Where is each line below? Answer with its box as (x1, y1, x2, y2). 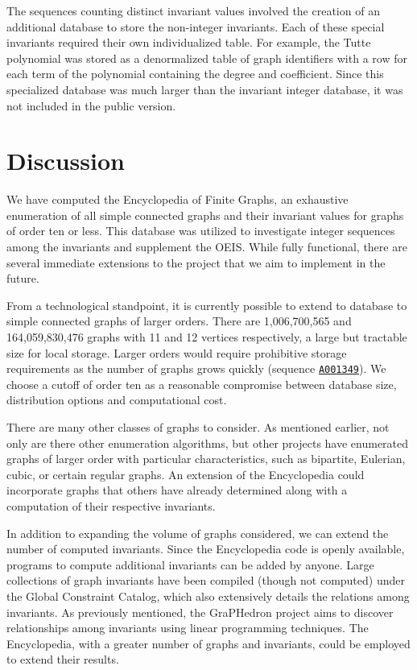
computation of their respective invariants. (6, 498, 216, 515)
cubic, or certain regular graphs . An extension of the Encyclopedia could (6, 465, 365, 482)
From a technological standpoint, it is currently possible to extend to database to (6, 296, 407, 313)
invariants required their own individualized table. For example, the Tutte (6, 34, 371, 51)
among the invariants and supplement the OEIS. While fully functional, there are (6, 238, 407, 255)
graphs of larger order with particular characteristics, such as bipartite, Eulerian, (6, 450, 406, 467)
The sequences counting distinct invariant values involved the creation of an (6, 2, 380, 19)
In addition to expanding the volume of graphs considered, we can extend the (6, 524, 389, 541)
